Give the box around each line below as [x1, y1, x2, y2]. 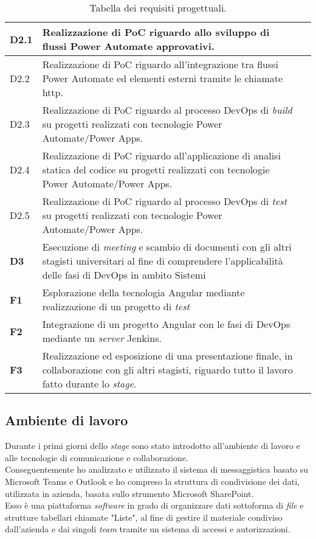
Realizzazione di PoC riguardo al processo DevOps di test [42, 194, 287, 208]
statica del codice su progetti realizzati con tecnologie [42, 162, 270, 176]
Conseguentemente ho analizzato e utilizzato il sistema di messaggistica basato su [5, 463, 309, 476]
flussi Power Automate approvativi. [42, 39, 215, 53]
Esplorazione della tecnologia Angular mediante [42, 285, 245, 299]
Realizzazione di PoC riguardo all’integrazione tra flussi [42, 57, 278, 71]
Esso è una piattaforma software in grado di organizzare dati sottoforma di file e [5, 499, 304, 512]
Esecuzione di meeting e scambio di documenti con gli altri [42, 240, 292, 254]
